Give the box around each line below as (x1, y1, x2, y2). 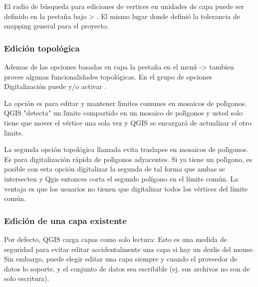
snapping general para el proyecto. (4, 20, 109, 31)
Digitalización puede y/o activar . (4, 81, 107, 91)
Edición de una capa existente (4, 214, 127, 226)
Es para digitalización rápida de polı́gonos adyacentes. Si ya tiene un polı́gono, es (4, 153, 253, 164)
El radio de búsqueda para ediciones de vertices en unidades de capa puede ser (4, 1, 244, 11)
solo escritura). (4, 273, 49, 283)
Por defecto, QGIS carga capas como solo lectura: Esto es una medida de (4, 233, 227, 244)
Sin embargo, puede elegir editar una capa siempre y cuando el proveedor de (4, 253, 238, 264)
